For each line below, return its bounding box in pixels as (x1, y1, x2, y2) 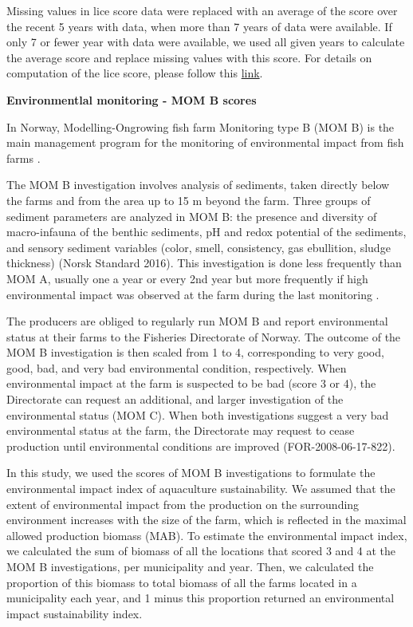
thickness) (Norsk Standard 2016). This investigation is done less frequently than (6, 254, 402, 271)
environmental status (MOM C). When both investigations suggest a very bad (6, 406, 389, 423)
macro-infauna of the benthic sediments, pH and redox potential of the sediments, (6, 223, 407, 240)
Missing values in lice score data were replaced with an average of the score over (6, 2, 398, 18)
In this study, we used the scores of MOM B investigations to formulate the (6, 464, 376, 481)
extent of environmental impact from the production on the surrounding (6, 495, 360, 512)
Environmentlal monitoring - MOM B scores (6, 91, 257, 108)
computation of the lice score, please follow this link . (6, 65, 263, 81)
